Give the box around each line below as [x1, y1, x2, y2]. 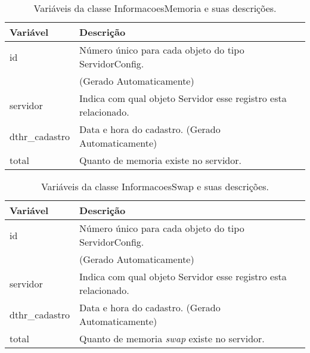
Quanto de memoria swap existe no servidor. [79, 332, 265, 345]
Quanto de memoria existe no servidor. [79, 153, 241, 167]
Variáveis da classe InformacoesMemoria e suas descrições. [33, 1, 277, 15]
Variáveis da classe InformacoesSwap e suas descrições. [41, 179, 269, 193]
